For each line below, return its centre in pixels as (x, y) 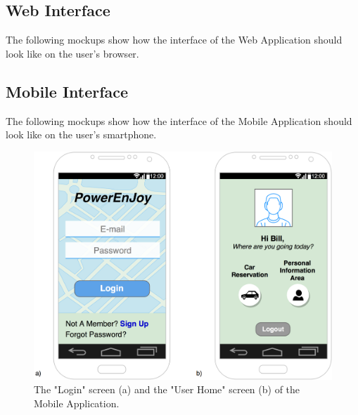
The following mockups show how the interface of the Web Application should (174, 40)
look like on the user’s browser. (72, 53)
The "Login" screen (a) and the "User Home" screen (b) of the (167, 389)
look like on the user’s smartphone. (81, 134)
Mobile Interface (67, 91)
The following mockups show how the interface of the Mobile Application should (179, 120)
